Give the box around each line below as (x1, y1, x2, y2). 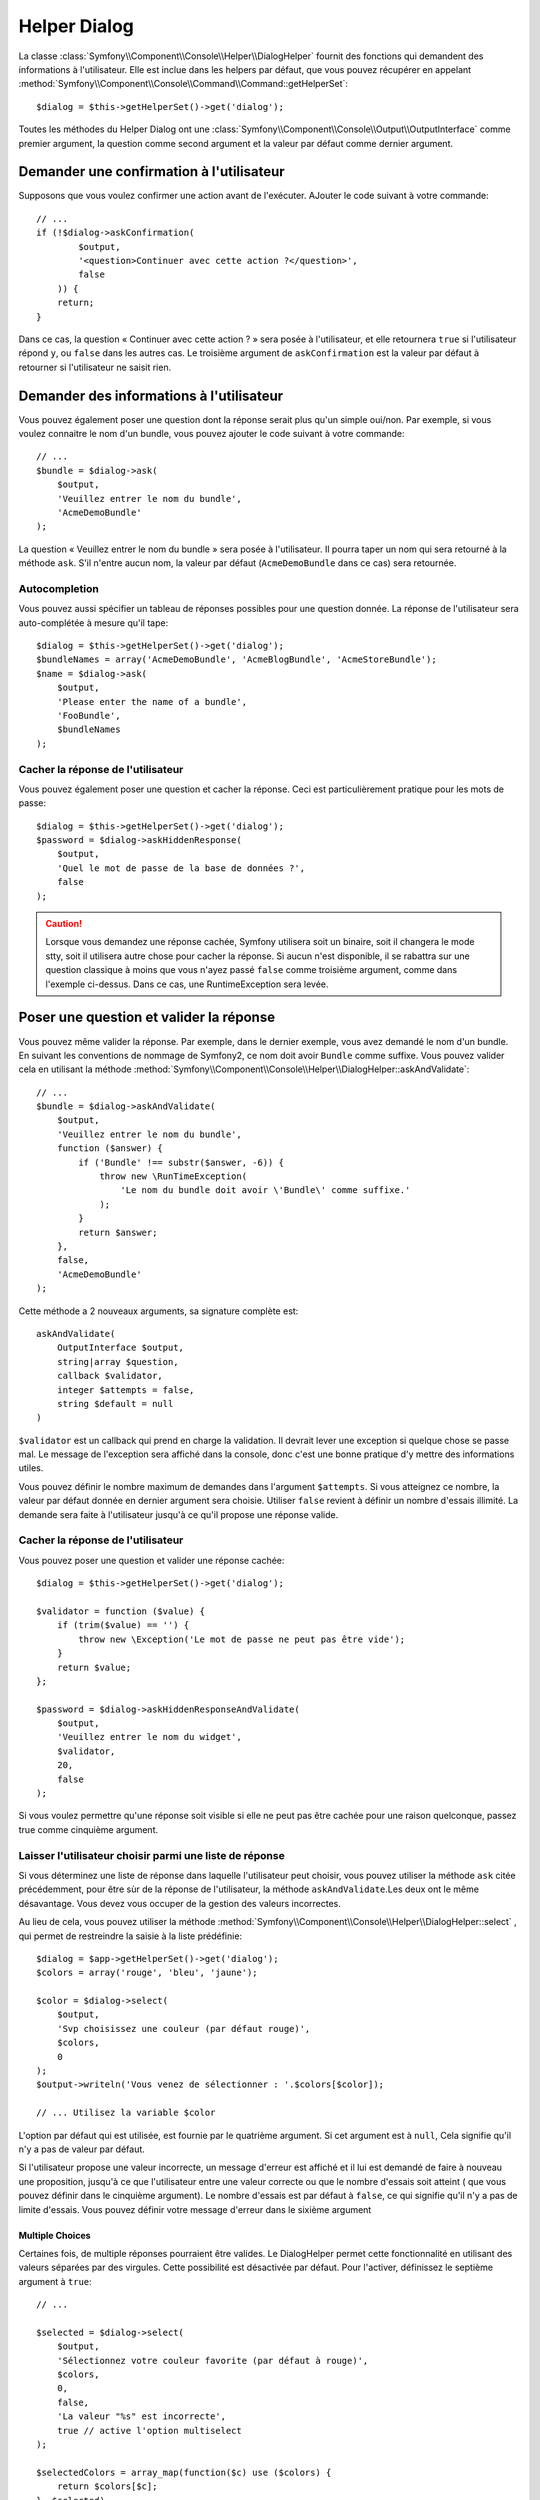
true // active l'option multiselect (56, 2425, 242, 2436)
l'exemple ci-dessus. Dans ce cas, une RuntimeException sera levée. (45, 978, 329, 990)
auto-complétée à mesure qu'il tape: (18, 616, 169, 629)
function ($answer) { (56, 1143, 164, 1154)
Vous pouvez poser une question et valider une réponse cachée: (18, 1554, 285, 1566)
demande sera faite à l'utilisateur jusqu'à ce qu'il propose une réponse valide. (18, 1508, 339, 1520)
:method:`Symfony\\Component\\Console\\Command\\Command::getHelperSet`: (18, 78, 349, 90)
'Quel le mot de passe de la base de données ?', (56, 862, 305, 874)
